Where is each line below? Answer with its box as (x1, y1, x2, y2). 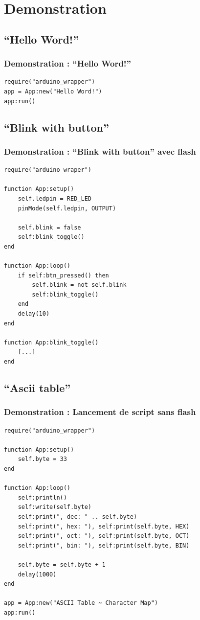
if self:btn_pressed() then (18, 272, 109, 279)
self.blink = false (18, 224, 81, 231)
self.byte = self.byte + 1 (18, 561, 106, 568)
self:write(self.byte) (18, 504, 91, 511)
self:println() (18, 494, 67, 501)
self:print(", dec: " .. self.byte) (18, 513, 137, 520)
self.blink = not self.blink (32, 281, 127, 289)
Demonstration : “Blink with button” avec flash (4, 145, 196, 157)
